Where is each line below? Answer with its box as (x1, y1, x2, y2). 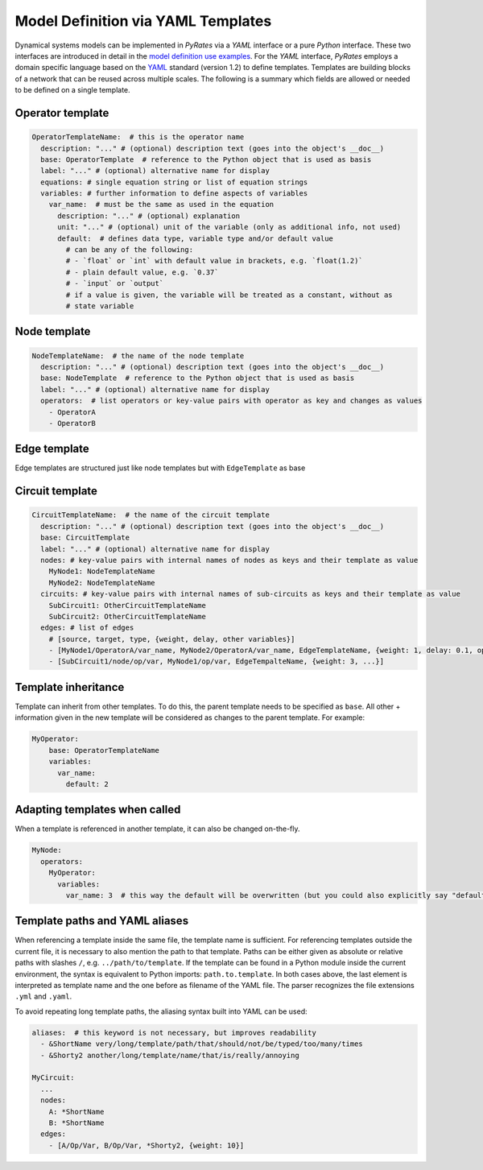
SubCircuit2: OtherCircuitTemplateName (48, 612, 207, 621)
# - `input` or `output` (65, 279, 164, 288)
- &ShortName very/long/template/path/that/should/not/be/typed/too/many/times (40, 1040, 364, 1048)
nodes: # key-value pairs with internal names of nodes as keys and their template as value (40, 556, 419, 564)
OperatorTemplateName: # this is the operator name (31, 133, 245, 142)
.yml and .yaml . (14, 991, 72, 1002)
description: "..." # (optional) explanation (57, 211, 241, 221)
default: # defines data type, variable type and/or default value (57, 234, 334, 243)
